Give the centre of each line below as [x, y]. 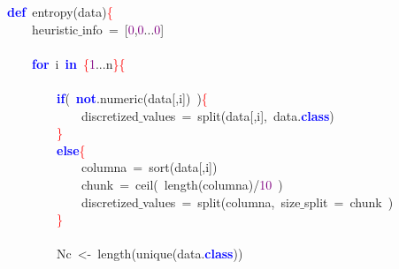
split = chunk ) [349, 202]
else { [71, 149]
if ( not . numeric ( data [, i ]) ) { [132, 97]
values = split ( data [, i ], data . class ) [238, 115]
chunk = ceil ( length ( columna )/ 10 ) [182, 184]
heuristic [55, 29]
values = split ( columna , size [222, 202]
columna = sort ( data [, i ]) [149, 167]
